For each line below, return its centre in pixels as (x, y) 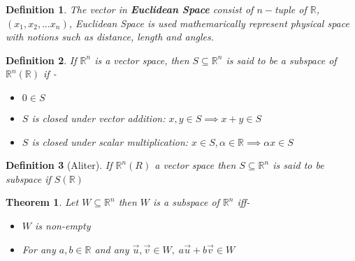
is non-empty (63, 225)
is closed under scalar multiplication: (110, 141)
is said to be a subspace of (281, 60)
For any (39, 249)
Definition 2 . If (41, 60)
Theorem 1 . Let (42, 202)
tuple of (290, 9)
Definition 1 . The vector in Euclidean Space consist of (130, 9)
